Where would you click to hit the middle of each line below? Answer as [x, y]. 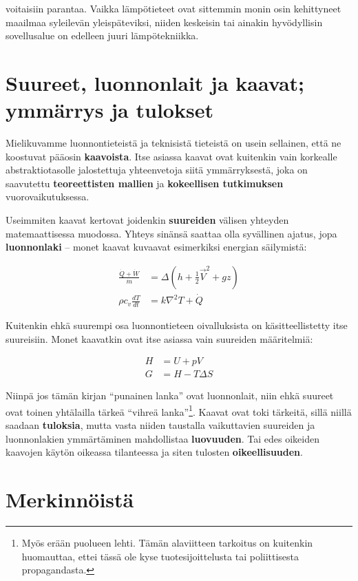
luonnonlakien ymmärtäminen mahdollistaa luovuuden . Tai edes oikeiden [162, 438]
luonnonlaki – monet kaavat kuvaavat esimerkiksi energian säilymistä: [156, 247]
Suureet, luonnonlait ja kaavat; [155, 82]
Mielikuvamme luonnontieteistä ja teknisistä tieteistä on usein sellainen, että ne [173, 143]
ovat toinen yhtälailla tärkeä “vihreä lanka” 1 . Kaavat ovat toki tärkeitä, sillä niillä [179, 410]
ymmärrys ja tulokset [109, 110]
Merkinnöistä [70, 499]
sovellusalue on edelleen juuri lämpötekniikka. [102, 35]
